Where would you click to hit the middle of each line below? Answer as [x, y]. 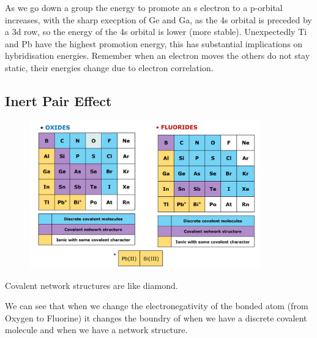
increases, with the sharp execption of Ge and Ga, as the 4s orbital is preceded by [158, 19]
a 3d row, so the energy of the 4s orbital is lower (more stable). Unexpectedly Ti [156, 32]
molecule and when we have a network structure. [96, 330]
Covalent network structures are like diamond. [91, 285]
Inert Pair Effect [58, 100]
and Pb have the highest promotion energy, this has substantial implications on [154, 43]
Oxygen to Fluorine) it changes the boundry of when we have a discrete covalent [156, 317]
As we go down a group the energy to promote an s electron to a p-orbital [144, 7]
